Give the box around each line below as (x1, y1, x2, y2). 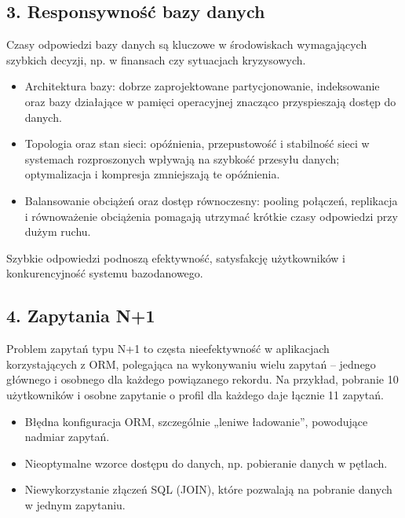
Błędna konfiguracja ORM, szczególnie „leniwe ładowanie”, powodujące (24, 413, 368, 429)
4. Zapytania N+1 (6, 303, 155, 328)
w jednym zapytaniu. (24, 496, 126, 512)
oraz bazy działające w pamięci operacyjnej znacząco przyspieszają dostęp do (24, 93, 396, 109)
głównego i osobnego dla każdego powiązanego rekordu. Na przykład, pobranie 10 (6, 371, 399, 388)
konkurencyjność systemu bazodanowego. (6, 265, 203, 281)
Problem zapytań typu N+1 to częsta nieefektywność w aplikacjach (6, 340, 330, 357)
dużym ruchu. (24, 223, 91, 240)
